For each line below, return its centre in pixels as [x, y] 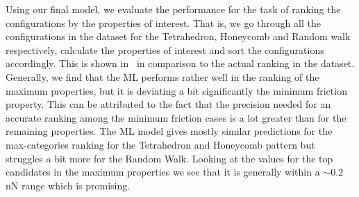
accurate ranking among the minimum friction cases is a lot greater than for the [176, 117]
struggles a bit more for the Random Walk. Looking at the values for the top [169, 158]
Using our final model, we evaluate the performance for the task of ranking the [173, 9]
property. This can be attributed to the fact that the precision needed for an [168, 104]
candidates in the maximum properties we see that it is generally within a [163, 172]
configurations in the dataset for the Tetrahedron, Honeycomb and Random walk [178, 36]
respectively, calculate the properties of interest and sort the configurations [165, 49]
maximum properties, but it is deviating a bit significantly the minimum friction [176, 90]
